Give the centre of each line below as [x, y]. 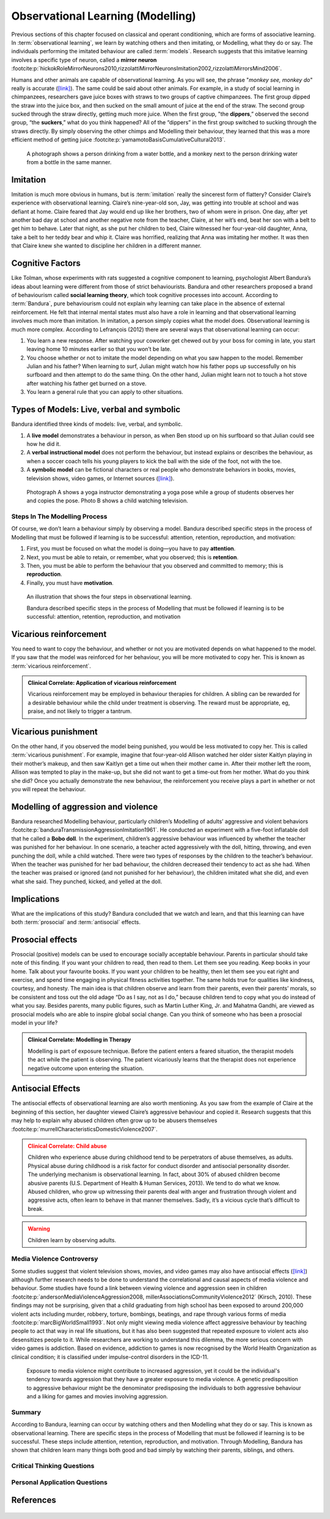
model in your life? [35, 1023]
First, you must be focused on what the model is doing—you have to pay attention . [131, 549]
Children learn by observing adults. [72, 1240]
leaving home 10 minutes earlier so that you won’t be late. [99, 349]
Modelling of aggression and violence [85, 806]
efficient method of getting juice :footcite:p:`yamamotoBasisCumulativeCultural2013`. [119, 140]
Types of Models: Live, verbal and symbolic [96, 409]
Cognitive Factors [46, 263]
